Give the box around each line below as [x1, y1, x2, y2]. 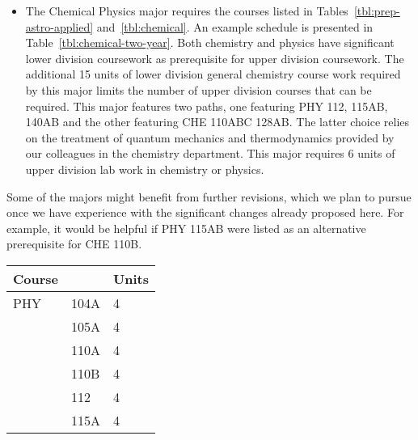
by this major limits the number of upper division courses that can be [25, 81, 372, 98]
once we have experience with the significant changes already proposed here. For [6, 204, 404, 221]
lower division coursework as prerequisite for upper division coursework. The [25, 49, 404, 66]
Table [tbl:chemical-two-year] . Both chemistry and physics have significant [25, 34, 395, 51]
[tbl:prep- [353, 2, 400, 19]
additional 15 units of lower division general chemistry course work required [25, 66, 401, 82]
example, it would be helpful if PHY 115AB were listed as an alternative [6, 219, 366, 236]
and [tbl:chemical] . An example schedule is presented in [96, 18, 374, 35]
